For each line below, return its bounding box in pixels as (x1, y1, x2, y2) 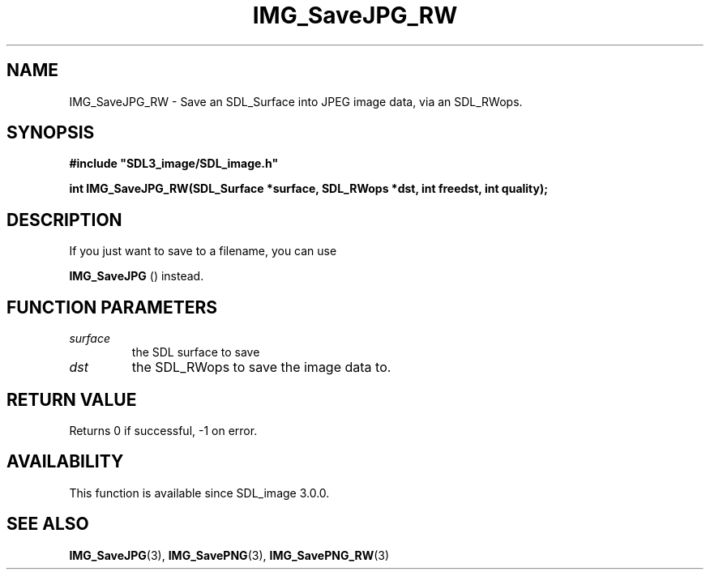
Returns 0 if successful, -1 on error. (69, 423, 258, 437)
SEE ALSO (6, 514, 89, 535)
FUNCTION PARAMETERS (6, 297, 217, 318)
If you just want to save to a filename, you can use (69, 244, 337, 258)
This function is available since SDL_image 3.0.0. (69, 485, 330, 500)
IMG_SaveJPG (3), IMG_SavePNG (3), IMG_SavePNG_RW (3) (69, 548, 390, 562)
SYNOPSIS (6, 122, 95, 143)
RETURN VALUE (6, 389, 137, 410)
